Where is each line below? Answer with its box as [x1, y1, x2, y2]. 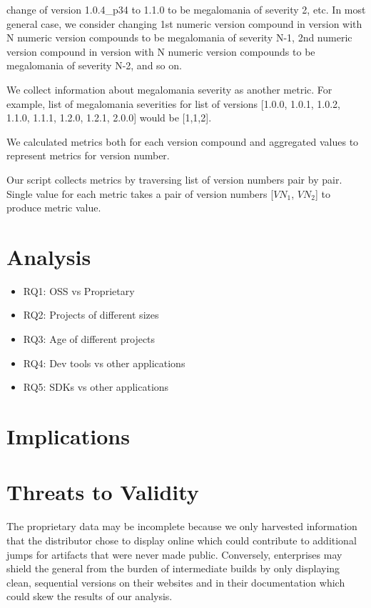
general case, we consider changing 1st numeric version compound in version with [6, 16, 362, 31]
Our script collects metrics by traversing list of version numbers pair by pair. [6, 171, 342, 186]
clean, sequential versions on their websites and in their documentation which [6, 574, 345, 589]
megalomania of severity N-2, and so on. [6, 58, 182, 73]
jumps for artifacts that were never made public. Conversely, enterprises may [6, 547, 342, 562]
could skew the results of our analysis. [6, 589, 173, 604]
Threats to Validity [6, 477, 199, 507]
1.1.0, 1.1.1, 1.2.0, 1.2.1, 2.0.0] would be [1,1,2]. [6, 110, 212, 125]
